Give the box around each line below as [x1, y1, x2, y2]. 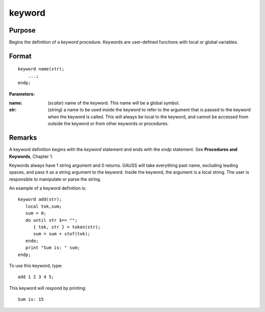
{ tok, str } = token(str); [33, 224, 101, 230]
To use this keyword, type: [9, 262, 63, 268]
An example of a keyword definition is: [9, 185, 87, 191]
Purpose [9, 26, 36, 34]
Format [9, 52, 32, 60]
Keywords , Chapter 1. [9, 153, 53, 159]
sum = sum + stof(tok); [33, 231, 91, 237]
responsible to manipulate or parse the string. [9, 176, 102, 182]
